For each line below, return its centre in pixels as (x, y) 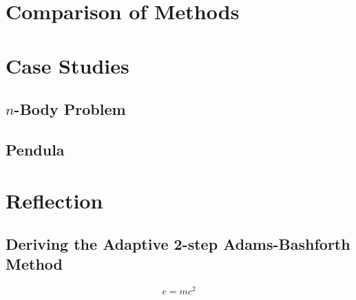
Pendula (35, 149)
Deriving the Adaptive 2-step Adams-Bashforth (178, 244)
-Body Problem (70, 109)
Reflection (54, 200)
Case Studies (67, 65)
